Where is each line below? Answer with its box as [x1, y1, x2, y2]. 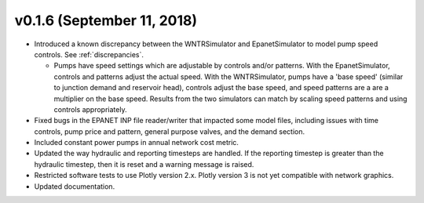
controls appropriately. [53, 104, 127, 114]
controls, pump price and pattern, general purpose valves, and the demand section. [34, 126, 305, 136]
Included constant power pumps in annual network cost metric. [34, 138, 239, 147]
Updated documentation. [34, 181, 115, 191]
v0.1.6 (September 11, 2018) [14, 12, 198, 29]
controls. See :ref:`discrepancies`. [34, 49, 144, 59]
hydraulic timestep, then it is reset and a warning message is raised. [34, 159, 254, 169]
